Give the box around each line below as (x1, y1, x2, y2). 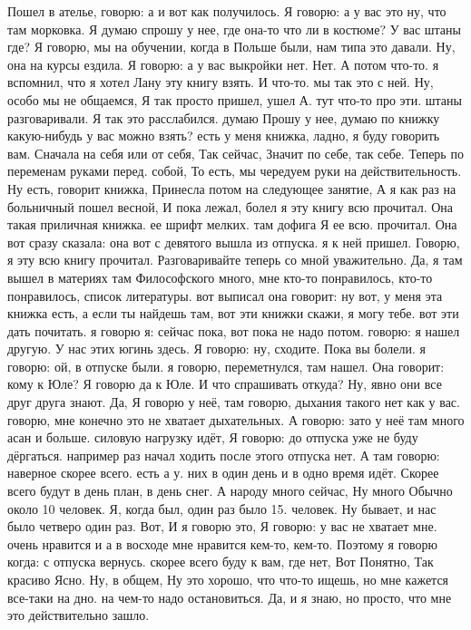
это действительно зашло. (7, 606, 150, 625)
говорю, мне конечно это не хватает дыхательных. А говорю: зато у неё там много (7, 410, 465, 429)
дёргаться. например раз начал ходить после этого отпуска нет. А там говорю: (7, 445, 440, 464)
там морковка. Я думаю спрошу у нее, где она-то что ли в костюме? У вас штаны (7, 19, 461, 38)
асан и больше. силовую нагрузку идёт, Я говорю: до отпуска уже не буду (7, 428, 418, 447)
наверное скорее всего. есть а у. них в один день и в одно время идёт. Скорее (7, 463, 439, 482)
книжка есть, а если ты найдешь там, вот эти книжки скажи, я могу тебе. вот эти (7, 304, 459, 323)
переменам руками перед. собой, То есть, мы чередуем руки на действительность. (7, 161, 462, 180)
